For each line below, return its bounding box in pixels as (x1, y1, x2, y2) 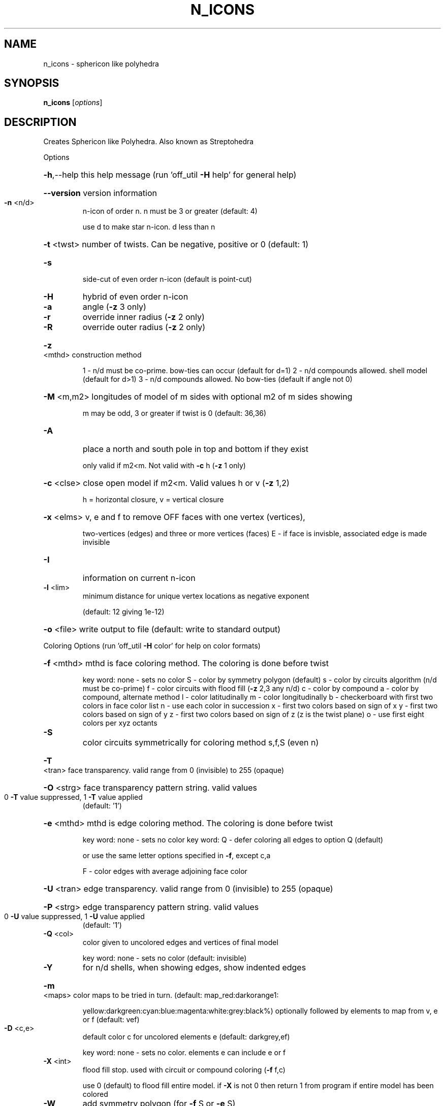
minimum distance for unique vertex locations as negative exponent (82, 592, 309, 601)
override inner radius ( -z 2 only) (82, 312, 205, 322)
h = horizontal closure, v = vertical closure (82, 495, 224, 504)
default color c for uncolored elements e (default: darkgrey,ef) (82, 1032, 290, 1042)
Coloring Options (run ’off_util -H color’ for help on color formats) (43, 641, 261, 650)
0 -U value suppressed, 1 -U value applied (4, 912, 145, 921)
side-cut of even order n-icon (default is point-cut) (82, 275, 252, 284)
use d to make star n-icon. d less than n (82, 222, 215, 232)
